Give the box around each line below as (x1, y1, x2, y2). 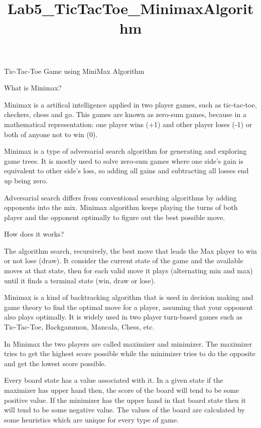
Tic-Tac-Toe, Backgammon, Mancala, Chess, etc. (4, 322, 155, 332)
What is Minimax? (4, 82, 62, 93)
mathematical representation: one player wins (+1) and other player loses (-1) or (4, 119, 252, 129)
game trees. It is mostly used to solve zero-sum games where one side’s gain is (4, 155, 243, 166)
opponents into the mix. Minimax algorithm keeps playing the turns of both (4, 202, 238, 212)
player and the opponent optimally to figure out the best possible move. (4, 211, 225, 222)
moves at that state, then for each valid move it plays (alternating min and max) (4, 265, 253, 276)
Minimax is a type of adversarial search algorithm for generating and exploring (4, 146, 247, 156)
